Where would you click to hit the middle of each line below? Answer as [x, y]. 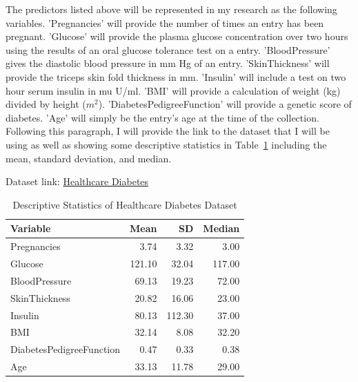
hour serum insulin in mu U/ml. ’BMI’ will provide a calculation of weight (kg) [173, 90]
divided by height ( [46, 104]
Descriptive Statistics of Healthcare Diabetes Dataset [125, 204]
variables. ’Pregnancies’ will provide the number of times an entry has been [165, 22]
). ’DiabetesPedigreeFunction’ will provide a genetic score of [225, 104]
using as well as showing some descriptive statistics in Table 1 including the [166, 144]
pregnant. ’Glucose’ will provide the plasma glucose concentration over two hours [177, 36]
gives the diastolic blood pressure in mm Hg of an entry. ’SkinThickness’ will [168, 63]
